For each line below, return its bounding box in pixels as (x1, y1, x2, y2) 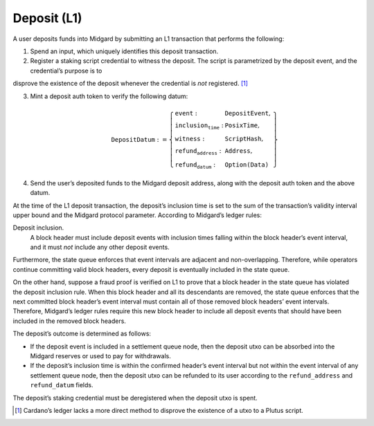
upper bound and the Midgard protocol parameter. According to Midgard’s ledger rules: (12, 211, 262, 219)
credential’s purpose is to (30, 66, 103, 75)
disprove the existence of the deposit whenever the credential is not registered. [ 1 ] (12, 80, 249, 88)
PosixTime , (224, 121, 260, 129)
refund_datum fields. (30, 381, 93, 389)
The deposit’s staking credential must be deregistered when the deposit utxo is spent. (12, 393, 258, 402)
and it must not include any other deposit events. (30, 243, 170, 252)
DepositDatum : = (111, 136, 168, 143)
